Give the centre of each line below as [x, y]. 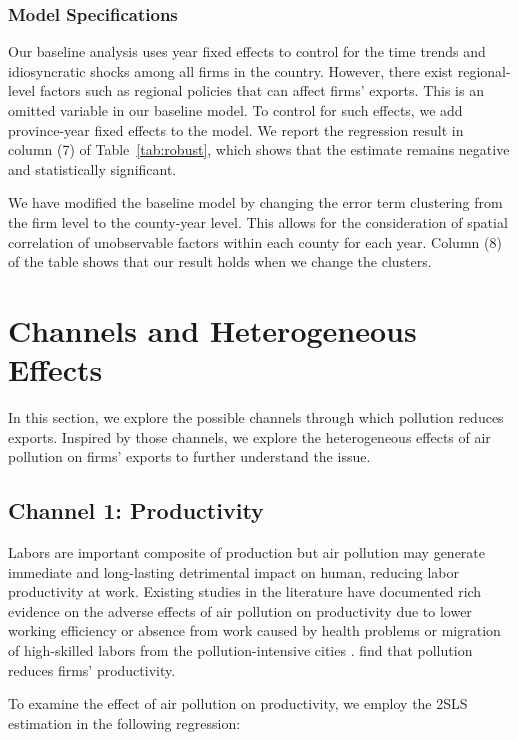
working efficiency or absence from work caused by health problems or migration [254, 630]
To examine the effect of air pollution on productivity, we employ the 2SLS [238, 703]
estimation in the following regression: [124, 722]
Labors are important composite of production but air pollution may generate [247, 552]
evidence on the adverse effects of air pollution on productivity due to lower [240, 610]
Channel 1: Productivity [136, 510]
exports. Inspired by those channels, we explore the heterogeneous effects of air [249, 436]
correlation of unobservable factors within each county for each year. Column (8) [255, 241]
